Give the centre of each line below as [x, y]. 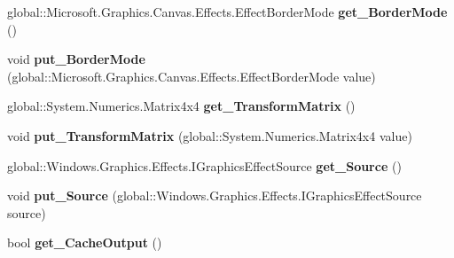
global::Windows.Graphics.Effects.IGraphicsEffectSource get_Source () [204, 165]
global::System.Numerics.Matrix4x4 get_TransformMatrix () [181, 106]
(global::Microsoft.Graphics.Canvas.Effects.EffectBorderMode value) [192, 76]
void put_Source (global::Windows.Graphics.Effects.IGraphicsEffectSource [215, 195]
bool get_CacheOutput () [85, 242]
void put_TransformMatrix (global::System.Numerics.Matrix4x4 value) [210, 135]
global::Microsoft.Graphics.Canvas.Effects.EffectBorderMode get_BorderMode [227, 12]
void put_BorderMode [76, 59]
